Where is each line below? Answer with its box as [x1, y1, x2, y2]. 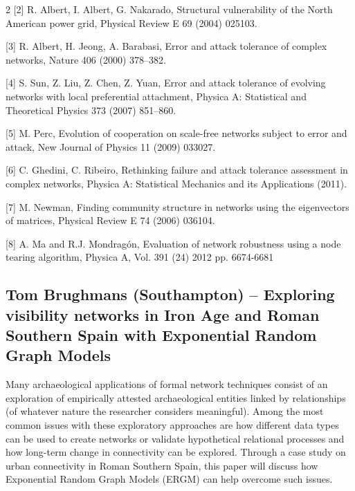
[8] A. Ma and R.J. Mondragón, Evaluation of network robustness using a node [6, 236, 341, 250]
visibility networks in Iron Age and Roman [6, 304, 320, 325]
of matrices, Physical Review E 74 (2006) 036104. [6, 213, 215, 228]
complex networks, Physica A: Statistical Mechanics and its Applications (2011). [6, 176, 347, 190]
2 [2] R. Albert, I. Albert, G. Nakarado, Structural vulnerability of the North [6, 2, 333, 16]
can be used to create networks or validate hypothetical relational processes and [6, 431, 345, 445]
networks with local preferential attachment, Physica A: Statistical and [6, 89, 307, 103]
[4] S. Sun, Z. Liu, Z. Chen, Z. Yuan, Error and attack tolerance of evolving [6, 75, 326, 90]
